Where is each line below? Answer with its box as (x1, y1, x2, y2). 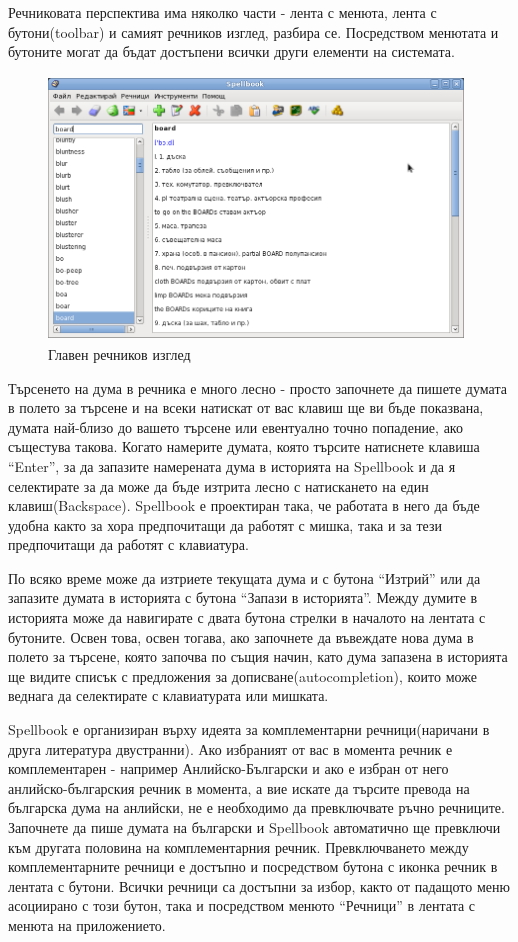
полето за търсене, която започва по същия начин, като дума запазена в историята (8, 646, 508, 667)
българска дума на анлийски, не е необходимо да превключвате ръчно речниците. (8, 797, 505, 818)
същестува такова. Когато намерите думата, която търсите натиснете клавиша (8, 436, 480, 457)
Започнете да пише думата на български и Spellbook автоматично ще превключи (8, 817, 501, 837)
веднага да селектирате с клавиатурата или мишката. (8, 685, 329, 706)
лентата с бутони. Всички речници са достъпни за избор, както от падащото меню (8, 875, 510, 896)
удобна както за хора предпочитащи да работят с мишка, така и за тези (8, 514, 442, 535)
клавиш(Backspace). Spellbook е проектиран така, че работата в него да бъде (8, 495, 480, 516)
